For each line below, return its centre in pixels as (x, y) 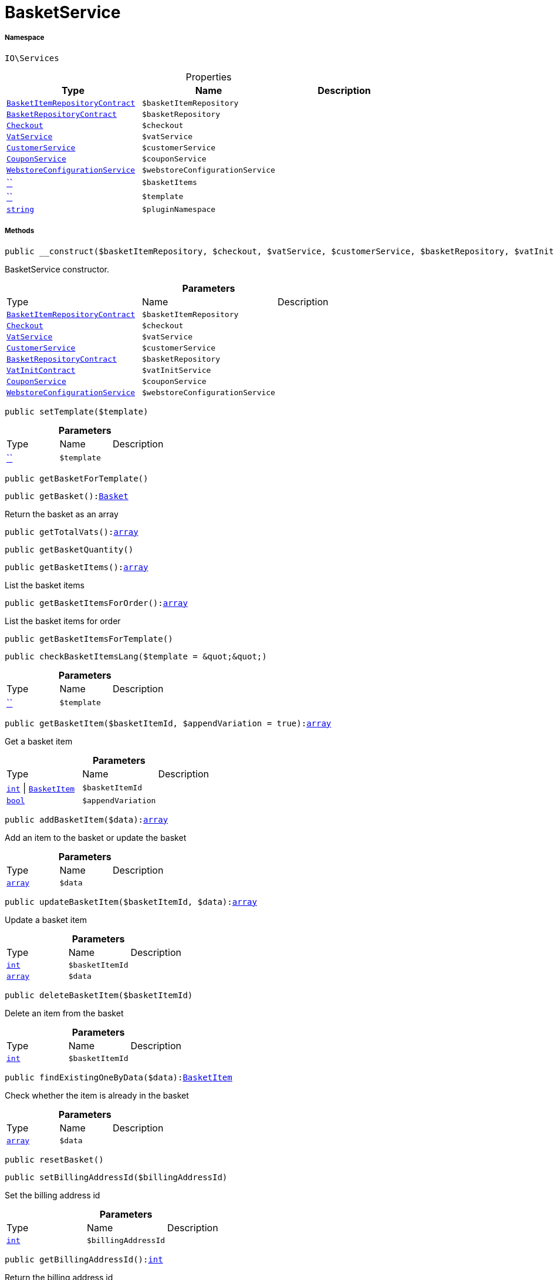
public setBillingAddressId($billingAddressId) (116, 1177)
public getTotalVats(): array (72, 532)
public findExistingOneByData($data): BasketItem (119, 1077)
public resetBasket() (54, 1159)
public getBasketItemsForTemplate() (89, 639)
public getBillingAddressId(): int (84, 1259)
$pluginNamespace (179, 209)
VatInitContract (41, 370)
